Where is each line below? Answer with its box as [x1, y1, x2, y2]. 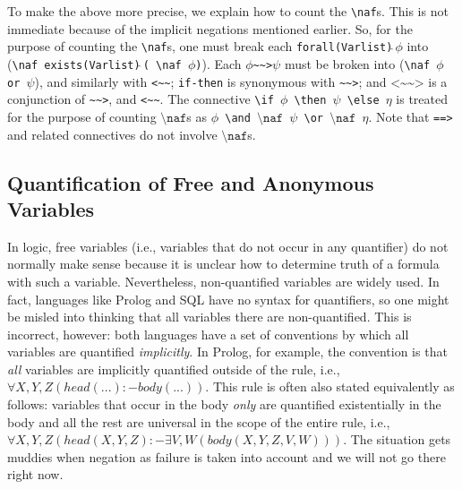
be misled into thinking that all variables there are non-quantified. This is [7, 307, 412, 326]
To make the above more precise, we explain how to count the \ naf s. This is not [7, 2, 449, 20]
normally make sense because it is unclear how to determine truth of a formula [7, 254, 440, 273]
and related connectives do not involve [7, 124, 218, 143]
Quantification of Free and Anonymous [7, 168, 374, 196]
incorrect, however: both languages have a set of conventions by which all [7, 324, 409, 343]
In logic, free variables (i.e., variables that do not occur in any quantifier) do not [7, 236, 449, 255]
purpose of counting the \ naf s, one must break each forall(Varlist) [7, 37, 393, 56]
